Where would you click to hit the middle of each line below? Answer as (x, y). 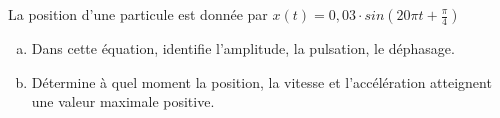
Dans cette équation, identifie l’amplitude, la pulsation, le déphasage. (243, 48)
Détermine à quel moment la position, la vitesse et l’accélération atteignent (261, 81)
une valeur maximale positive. (123, 101)
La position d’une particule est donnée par (138, 14)
